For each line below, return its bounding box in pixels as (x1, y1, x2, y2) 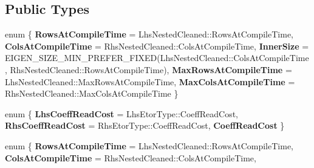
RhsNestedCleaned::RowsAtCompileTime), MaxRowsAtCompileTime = (10, 63, 292, 76)
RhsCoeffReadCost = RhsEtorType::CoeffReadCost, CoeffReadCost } (5, 119, 285, 132)
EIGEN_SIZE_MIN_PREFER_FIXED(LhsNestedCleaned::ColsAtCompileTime (5, 51, 309, 64)
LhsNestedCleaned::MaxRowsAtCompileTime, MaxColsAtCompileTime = (5, 75, 295, 88)
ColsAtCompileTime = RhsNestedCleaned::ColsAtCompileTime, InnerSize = (5, 39, 309, 52)
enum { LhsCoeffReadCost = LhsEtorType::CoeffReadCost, (5, 107, 238, 120)
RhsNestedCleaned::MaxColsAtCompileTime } (5, 87, 179, 100)
